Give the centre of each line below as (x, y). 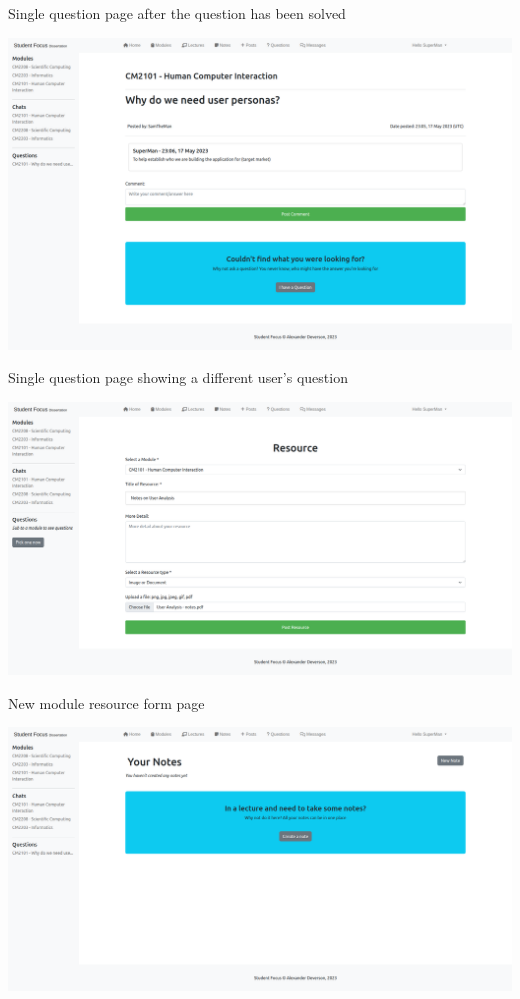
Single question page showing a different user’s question (178, 377)
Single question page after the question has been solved (177, 13)
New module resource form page (106, 702)
